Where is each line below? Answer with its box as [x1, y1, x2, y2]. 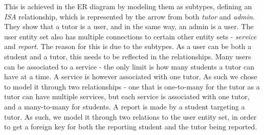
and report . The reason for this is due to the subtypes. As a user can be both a [4, 41, 252, 52]
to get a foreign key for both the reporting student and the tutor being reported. [4, 121, 257, 132]
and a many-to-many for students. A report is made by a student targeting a [4, 101, 245, 111]
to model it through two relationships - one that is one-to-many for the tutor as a [4, 81, 260, 92]
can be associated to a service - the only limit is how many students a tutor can [4, 61, 254, 72]
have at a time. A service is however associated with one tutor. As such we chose [4, 71, 257, 82]
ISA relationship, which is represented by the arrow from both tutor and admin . [4, 11, 255, 21]
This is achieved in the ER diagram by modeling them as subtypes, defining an [4, 1, 252, 11]
